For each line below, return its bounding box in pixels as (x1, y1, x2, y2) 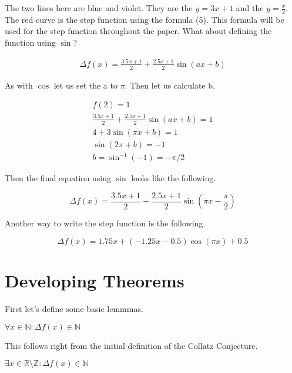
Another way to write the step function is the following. (5, 217, 206, 229)
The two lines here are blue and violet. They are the (5, 2, 193, 13)
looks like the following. (131, 172, 216, 184)
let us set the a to (53, 79, 118, 91)
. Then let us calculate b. (125, 79, 215, 91)
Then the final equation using (5, 172, 111, 184)
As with (5, 79, 33, 91)
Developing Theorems (5, 269, 184, 293)
